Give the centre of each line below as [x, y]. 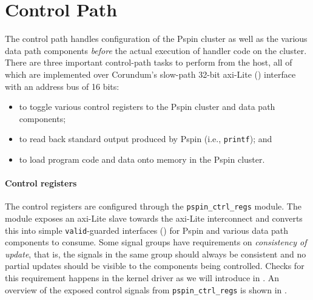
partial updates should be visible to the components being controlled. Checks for [155, 266]
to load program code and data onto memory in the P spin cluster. [142, 159]
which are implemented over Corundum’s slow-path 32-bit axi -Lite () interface [150, 74]
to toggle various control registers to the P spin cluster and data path [147, 107]
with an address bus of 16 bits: [62, 86]
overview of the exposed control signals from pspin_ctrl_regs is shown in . [146, 289]
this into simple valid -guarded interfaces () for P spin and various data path [147, 230]
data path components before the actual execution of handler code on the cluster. [156, 50]
